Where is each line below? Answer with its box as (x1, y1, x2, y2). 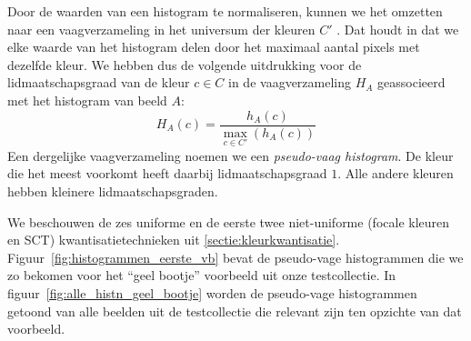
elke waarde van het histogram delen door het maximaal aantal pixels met (7, 37, 420, 56)
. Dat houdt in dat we (336, 19, 459, 38)
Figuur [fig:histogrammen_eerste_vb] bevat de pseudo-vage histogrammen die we (7, 247, 464, 266)
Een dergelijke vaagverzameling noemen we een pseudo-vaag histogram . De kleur (7, 145, 454, 165)
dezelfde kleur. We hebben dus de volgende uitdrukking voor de (7, 55, 362, 74)
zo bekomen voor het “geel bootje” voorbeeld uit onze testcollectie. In (7, 266, 396, 285)
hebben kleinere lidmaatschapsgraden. (7, 182, 218, 201)
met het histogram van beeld (7, 90, 167, 109)
